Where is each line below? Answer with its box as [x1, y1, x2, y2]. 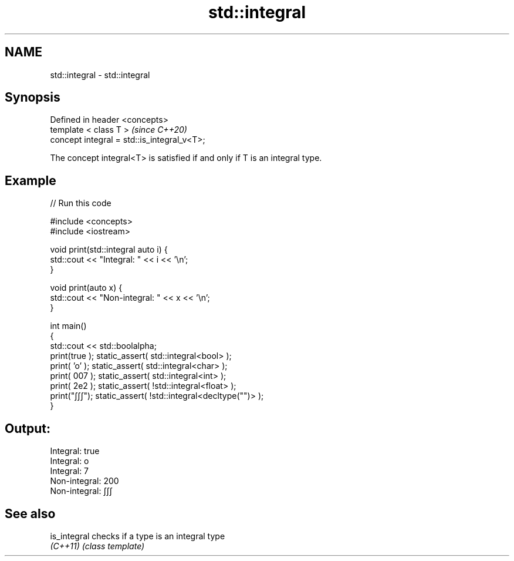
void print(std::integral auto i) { [50, 244, 168, 255]
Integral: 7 [50, 466, 89, 476]
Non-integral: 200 [50, 476, 119, 486]
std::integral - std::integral [50, 69, 150, 80]
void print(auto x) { [50, 283, 123, 293]
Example [5, 173, 56, 188]
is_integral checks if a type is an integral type [50, 530, 225, 541]
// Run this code [50, 198, 111, 209]
